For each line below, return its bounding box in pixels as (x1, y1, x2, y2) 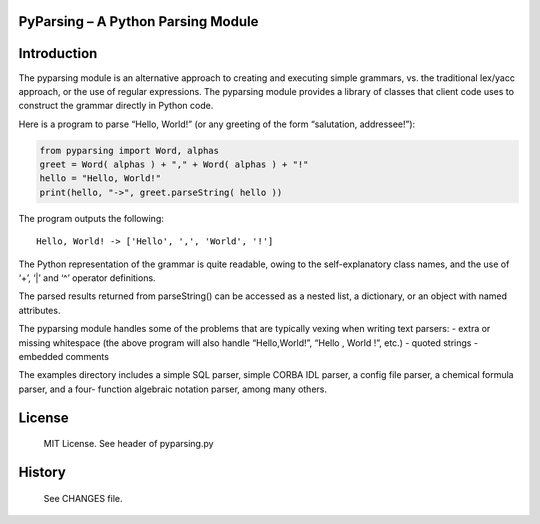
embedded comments (18, 350, 110, 362)
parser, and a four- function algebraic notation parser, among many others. (18, 383, 328, 395)
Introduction (18, 45, 98, 62)
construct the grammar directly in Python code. (18, 100, 214, 112)
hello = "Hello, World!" (39, 173, 162, 184)
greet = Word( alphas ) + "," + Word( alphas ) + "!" (39, 159, 309, 170)
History (18, 463, 67, 480)
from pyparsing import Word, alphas (39, 145, 220, 156)
